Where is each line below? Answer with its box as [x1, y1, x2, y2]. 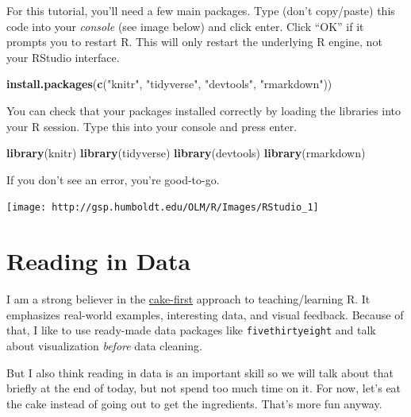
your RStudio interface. [6, 48, 120, 65]
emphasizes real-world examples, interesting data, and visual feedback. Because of [6, 306, 404, 322]
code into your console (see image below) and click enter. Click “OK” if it [6, 17, 364, 34]
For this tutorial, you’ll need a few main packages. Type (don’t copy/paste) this [6, 2, 395, 18]
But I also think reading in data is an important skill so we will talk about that [6, 364, 394, 380]
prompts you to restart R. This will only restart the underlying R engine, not [6, 33, 382, 50]
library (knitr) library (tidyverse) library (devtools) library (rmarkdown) [6, 145, 366, 161]
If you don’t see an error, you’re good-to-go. [6, 171, 220, 187]
